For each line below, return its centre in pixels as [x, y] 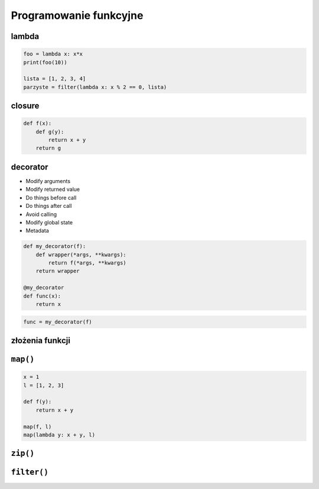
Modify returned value [53, 190]
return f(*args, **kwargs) [87, 263]
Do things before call [51, 197]
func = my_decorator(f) [58, 322]
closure [25, 106]
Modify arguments [48, 181]
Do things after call [49, 206]
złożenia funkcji [41, 340]
